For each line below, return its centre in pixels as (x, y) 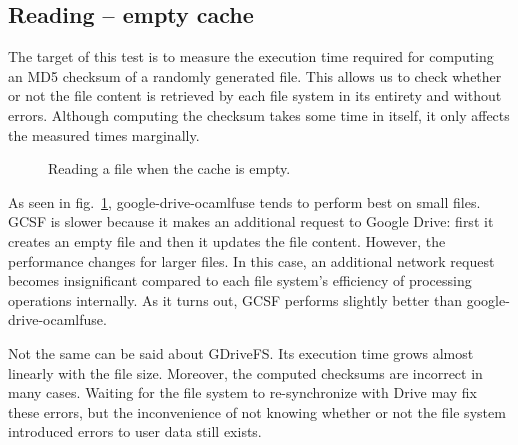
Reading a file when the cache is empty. (169, 168)
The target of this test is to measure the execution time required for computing (251, 56)
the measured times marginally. (104, 134)
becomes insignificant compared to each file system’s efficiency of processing (240, 280)
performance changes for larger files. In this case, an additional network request (251, 260)
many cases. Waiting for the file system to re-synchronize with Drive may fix (242, 392)
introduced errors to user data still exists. (135, 431)
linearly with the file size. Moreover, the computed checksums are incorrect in (245, 372)
